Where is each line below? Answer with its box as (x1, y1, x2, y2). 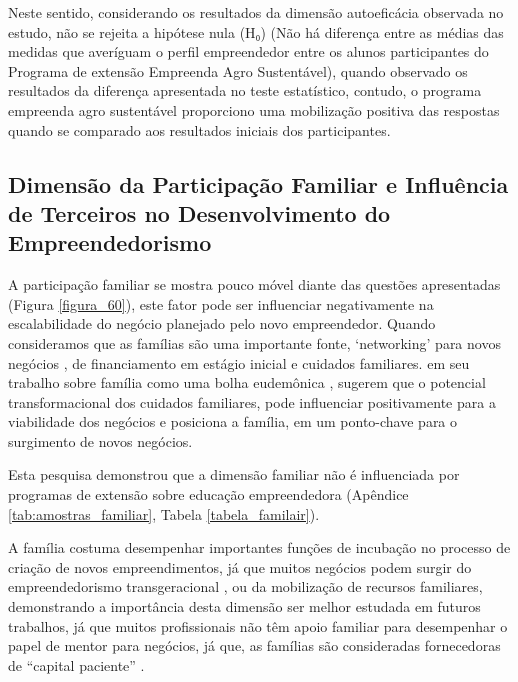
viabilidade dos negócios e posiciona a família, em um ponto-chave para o (8, 411, 458, 432)
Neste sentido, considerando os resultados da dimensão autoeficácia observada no (8, 2, 504, 22)
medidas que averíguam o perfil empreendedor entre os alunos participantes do (8, 41, 489, 62)
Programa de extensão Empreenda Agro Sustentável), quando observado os (8, 60, 468, 81)
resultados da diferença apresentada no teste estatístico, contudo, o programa (8, 80, 482, 101)
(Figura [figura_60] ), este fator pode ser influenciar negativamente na (8, 293, 434, 314)
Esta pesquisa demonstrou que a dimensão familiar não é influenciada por (8, 464, 460, 485)
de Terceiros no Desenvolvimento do (8, 197, 391, 228)
